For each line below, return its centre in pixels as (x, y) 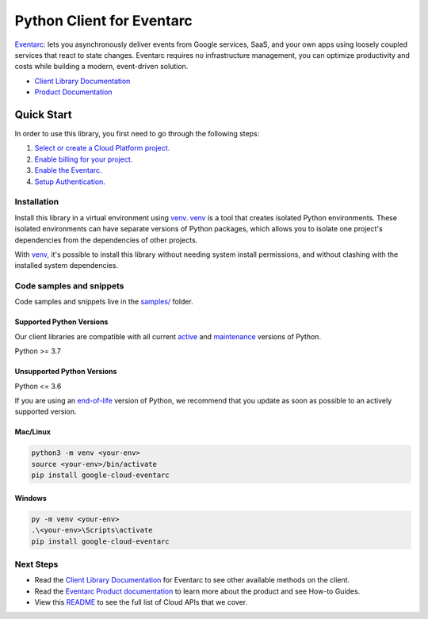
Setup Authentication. (70, 181)
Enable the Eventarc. (68, 170)
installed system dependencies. (67, 266)
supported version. (46, 411)
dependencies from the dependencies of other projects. (106, 240)
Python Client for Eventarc (104, 21)
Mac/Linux (33, 432)
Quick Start (43, 115)
